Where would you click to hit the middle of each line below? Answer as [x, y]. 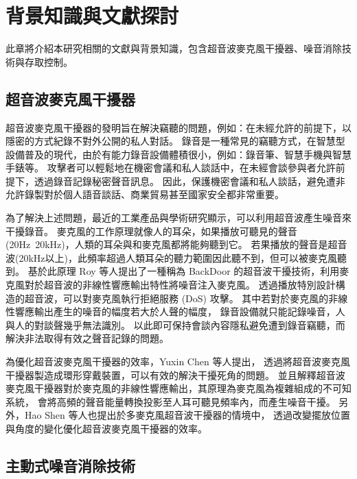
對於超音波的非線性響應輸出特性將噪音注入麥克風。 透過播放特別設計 [180, 285]
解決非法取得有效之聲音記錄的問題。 [87, 338]
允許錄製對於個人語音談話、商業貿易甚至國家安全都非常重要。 [145, 194]
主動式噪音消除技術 [70, 465]
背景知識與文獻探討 [92, 15]
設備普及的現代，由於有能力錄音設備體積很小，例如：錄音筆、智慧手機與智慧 [178, 154]
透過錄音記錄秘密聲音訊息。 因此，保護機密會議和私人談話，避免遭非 [189, 181]
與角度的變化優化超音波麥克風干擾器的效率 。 [106, 428]
